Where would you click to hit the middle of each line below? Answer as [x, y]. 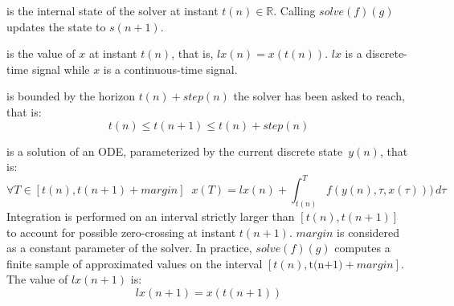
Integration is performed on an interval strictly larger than [151, 216]
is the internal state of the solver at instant [112, 10]
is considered [368, 232]
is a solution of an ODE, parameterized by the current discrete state [175, 151]
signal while [61, 69]
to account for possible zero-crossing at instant [121, 232]
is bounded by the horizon [71, 96]
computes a [362, 248]
